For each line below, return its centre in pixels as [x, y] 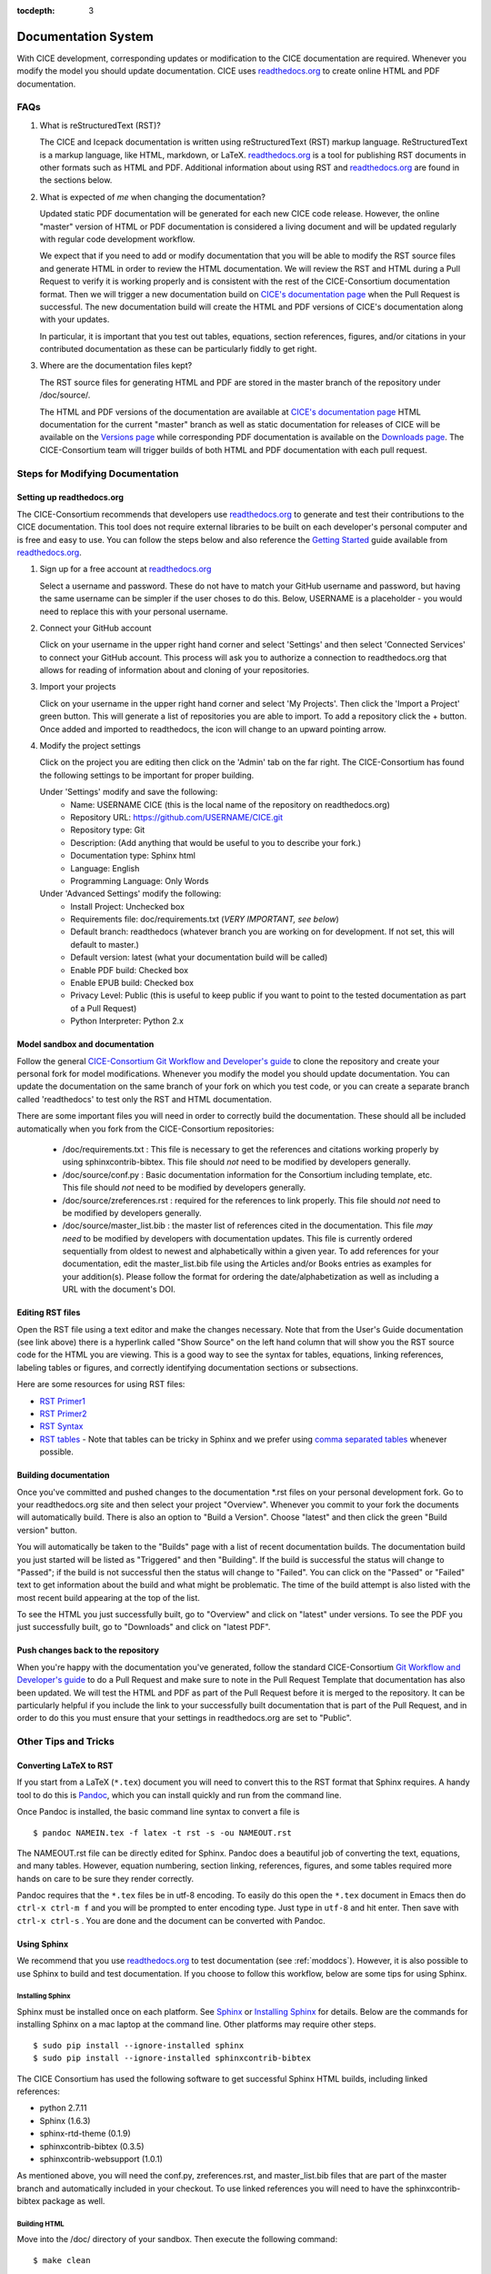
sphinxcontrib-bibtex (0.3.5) [92, 2146]
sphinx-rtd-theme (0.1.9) [85, 2134]
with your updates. [75, 319]
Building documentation [63, 1475]
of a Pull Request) [104, 1008]
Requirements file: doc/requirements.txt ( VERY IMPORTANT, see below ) [205, 920]
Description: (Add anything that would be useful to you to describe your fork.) [216, 842]
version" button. [47, 1530]
